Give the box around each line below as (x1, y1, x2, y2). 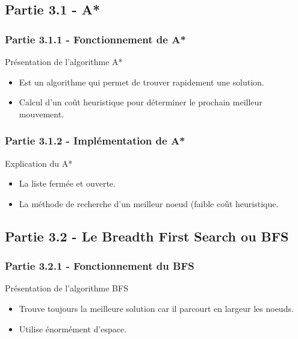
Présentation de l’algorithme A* (5, 55, 123, 67)
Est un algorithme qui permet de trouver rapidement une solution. (19, 75, 264, 88)
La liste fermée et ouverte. (19, 177, 116, 190)
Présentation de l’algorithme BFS (5, 282, 128, 294)
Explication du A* (5, 157, 73, 169)
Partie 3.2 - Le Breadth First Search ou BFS (5, 226, 289, 245)
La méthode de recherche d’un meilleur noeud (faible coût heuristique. (19, 197, 279, 210)
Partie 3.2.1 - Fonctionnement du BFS (5, 258, 194, 273)
